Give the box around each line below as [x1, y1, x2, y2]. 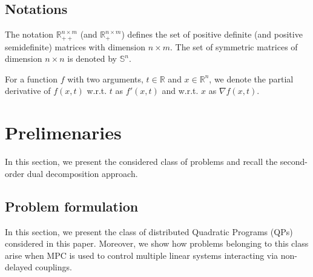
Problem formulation [5, 196, 139, 215]
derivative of [5, 84, 51, 97]
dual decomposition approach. [27, 167, 138, 179]
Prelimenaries [5, 120, 122, 145]
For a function [5, 72, 58, 85]
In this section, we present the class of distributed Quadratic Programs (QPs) [5, 225, 293, 238]
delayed [5, 261, 33, 273]
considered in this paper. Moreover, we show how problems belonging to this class [5, 237, 309, 250]
